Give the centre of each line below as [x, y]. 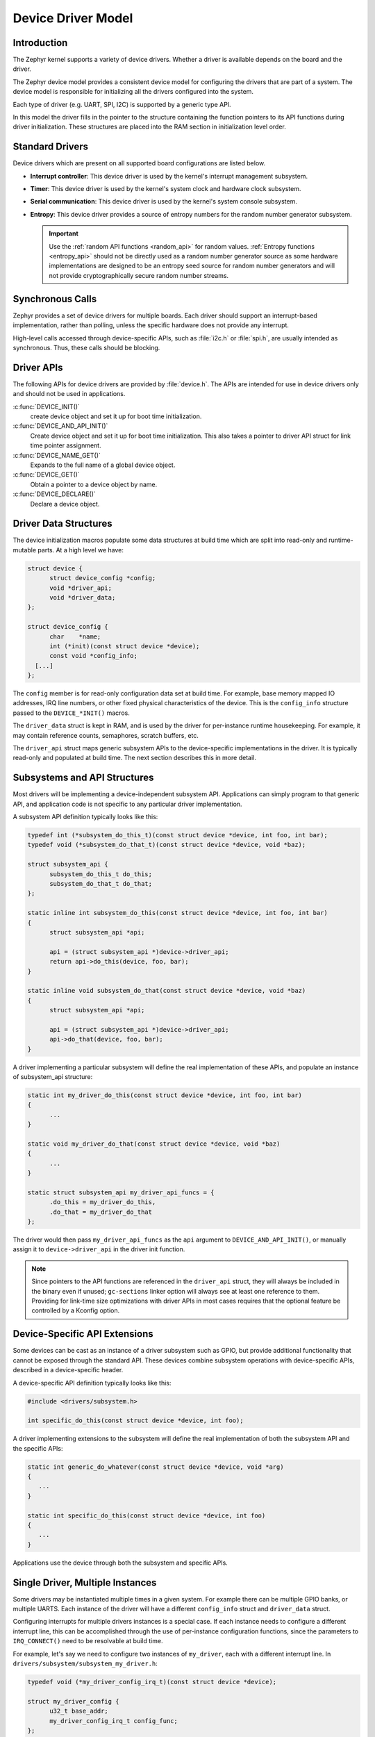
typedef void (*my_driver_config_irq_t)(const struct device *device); [152, 1682]
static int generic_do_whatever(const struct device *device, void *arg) [156, 1467]
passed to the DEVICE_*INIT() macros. [71, 713]
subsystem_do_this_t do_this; [101, 874]
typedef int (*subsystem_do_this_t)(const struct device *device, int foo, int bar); [177, 835]
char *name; [75, 636]
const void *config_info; [94, 656]
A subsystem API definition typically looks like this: [85, 817]
